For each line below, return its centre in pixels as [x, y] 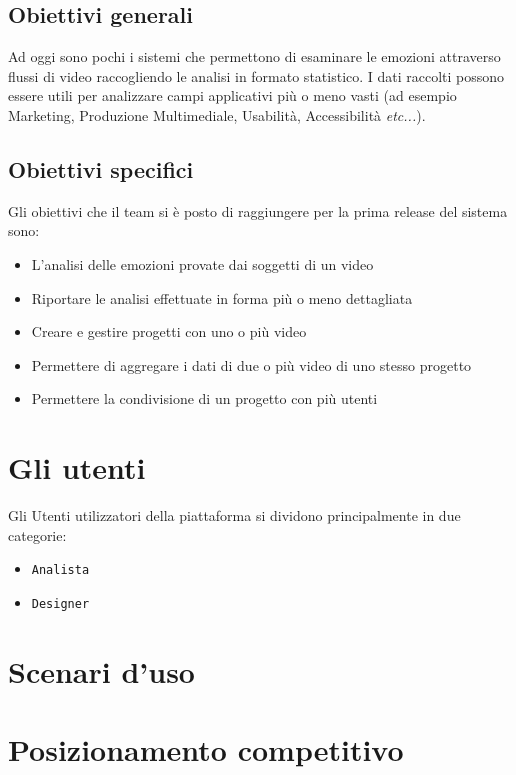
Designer [60, 603]
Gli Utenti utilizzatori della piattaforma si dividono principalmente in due [234, 515]
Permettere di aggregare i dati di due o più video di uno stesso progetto [251, 364]
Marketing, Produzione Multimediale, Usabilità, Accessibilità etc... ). [217, 114]
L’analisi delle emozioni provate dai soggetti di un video [202, 263]
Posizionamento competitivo [206, 749]
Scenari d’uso [101, 670]
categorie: [37, 534]
